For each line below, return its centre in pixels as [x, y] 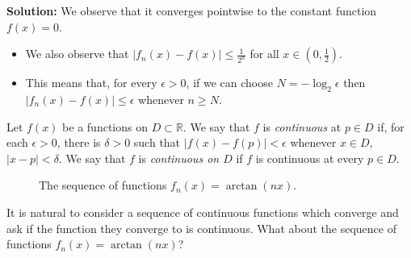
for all [264, 54]
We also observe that [77, 54]
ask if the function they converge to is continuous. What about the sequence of [201, 228]
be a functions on [105, 126]
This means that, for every [91, 83]
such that [157, 142]
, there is [79, 142]
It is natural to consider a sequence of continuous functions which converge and [203, 212]
